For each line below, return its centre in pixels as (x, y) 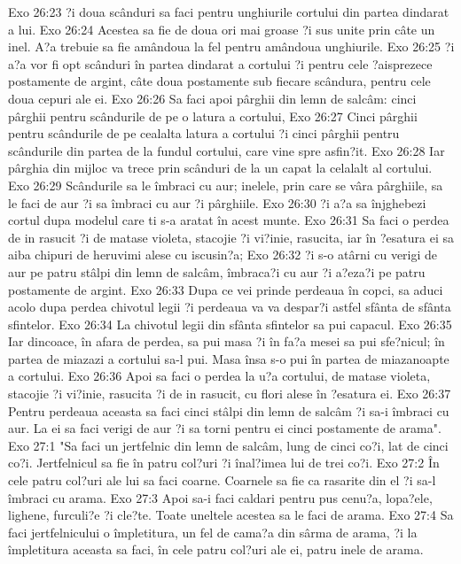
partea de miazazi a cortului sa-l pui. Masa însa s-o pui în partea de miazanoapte (229, 358)
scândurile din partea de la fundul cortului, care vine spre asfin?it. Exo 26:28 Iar (227, 150)
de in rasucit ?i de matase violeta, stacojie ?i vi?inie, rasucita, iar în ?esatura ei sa (231, 237)
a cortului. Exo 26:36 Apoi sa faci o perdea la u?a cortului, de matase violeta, (219, 376)
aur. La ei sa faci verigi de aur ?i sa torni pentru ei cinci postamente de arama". (225, 428)
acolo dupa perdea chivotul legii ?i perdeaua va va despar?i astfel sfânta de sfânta (230, 307)
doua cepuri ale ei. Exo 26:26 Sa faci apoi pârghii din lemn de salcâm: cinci (212, 98)
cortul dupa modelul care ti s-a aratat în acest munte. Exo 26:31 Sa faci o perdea (229, 220)
